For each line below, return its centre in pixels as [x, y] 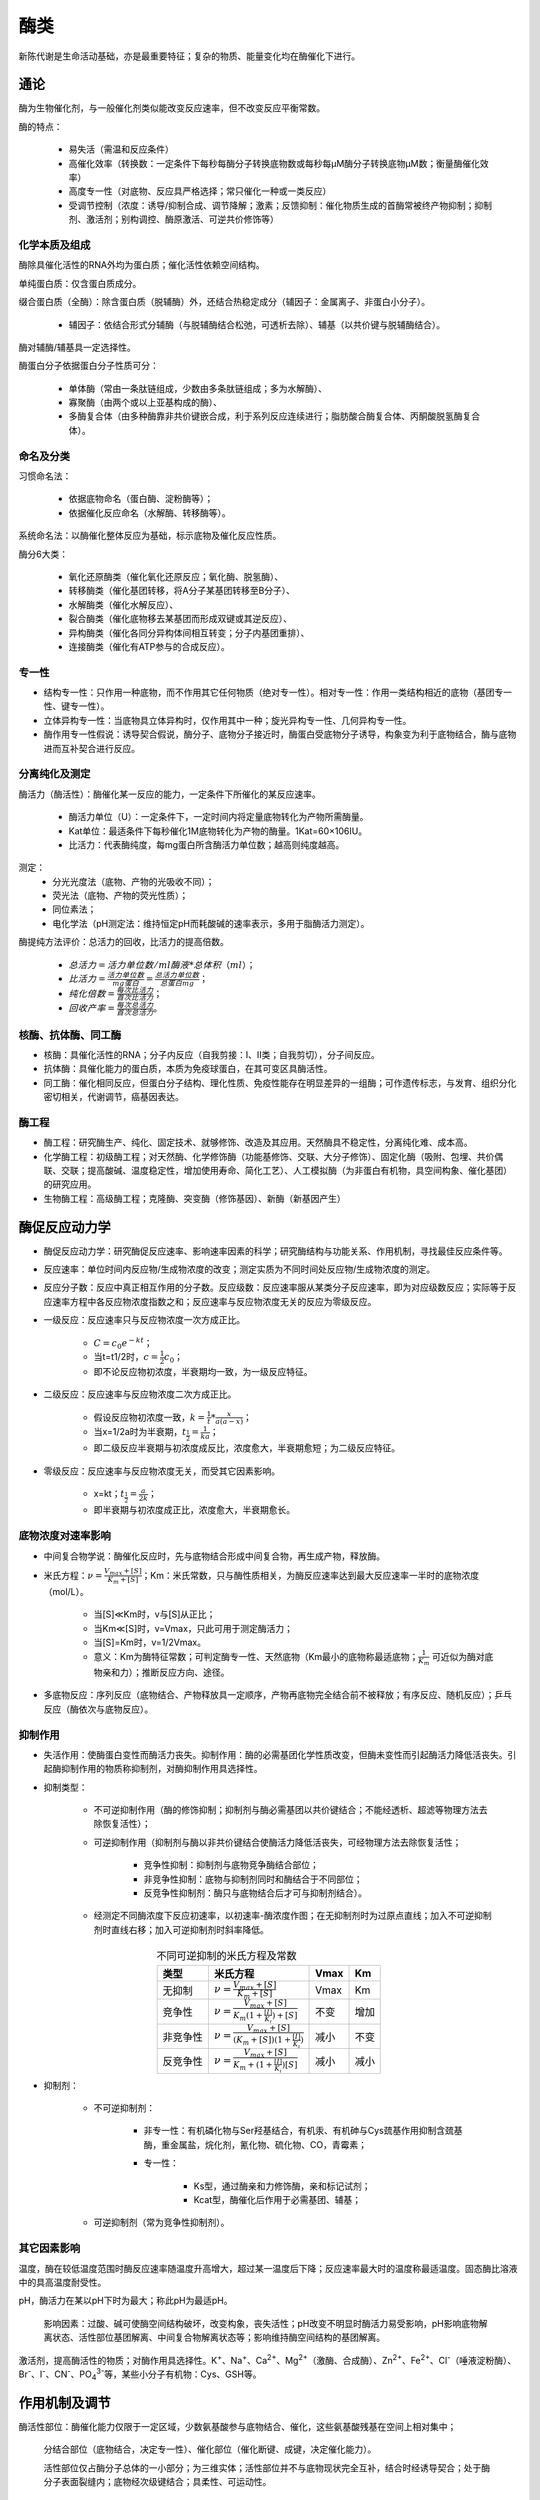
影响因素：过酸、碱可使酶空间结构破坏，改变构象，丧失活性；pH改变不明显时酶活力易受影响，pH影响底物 [261, 2323]
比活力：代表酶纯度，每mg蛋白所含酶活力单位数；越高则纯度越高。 [206, 844]
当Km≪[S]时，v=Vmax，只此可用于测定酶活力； [193, 1628]
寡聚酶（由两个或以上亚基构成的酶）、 [145, 402]
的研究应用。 [70, 1184]
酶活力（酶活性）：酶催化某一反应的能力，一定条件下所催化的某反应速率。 [169, 794]
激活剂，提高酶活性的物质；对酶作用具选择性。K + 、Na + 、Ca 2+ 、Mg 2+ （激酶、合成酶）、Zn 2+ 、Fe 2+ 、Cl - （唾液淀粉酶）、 [267, 2359]
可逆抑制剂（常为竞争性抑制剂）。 [161, 2222]
